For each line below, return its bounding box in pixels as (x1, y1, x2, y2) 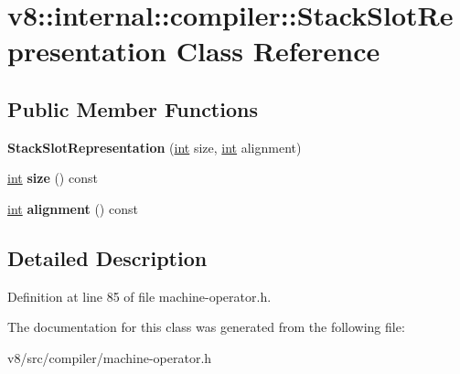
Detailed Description (7, 243, 208, 272)
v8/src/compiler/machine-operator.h (7, 347, 212, 367)
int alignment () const (7, 198, 138, 218)
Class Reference (176, 32, 380, 69)
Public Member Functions (7, 94, 258, 123)
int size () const (7, 168, 98, 187)
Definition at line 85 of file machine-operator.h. (7, 286, 272, 305)
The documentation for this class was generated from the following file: (7, 317, 405, 337)
